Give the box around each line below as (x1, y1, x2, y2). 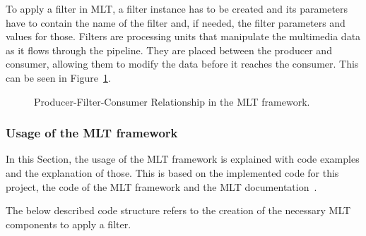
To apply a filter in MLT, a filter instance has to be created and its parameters (6, 1, 348, 15)
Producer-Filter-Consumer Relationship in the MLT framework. (34, 94, 310, 108)
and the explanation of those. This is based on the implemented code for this (6, 165, 339, 180)
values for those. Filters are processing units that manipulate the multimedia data (6, 29, 361, 44)
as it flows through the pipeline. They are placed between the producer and (6, 42, 332, 57)
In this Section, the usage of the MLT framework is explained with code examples (6, 151, 360, 166)
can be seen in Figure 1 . (6, 70, 111, 85)
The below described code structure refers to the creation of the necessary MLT (6, 203, 351, 218)
